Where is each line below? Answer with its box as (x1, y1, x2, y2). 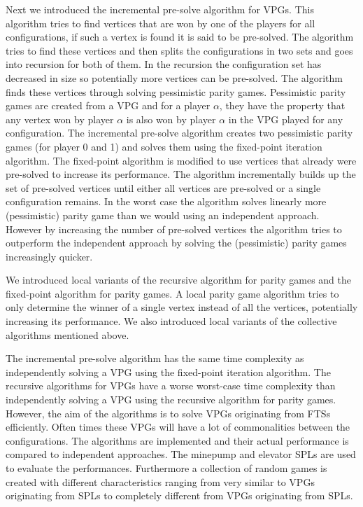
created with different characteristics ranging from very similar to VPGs (6, 474, 315, 489)
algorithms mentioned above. (6, 327, 129, 342)
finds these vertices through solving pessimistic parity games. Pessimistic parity (6, 84, 346, 99)
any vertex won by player (6, 111, 114, 126)
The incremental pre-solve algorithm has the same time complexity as (6, 351, 304, 366)
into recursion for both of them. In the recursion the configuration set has (6, 57, 322, 71)
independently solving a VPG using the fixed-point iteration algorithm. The (6, 364, 331, 379)
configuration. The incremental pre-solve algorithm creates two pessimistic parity (6, 125, 353, 140)
